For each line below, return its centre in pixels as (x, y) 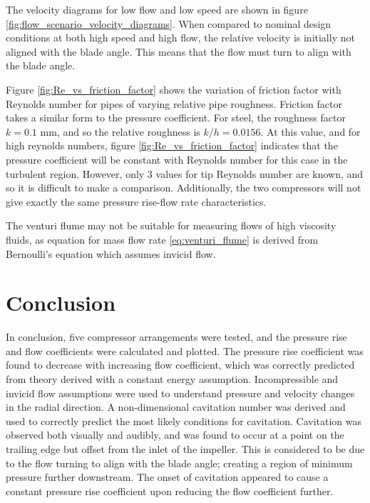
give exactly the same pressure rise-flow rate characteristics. (136, 201)
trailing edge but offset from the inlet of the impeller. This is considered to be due (185, 448)
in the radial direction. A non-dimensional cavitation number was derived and (176, 407)
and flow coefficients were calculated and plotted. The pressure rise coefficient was (185, 350)
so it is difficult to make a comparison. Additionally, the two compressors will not (184, 188)
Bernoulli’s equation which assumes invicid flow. (111, 253)
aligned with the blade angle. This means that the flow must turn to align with (179, 51)
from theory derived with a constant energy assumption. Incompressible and (172, 379)
